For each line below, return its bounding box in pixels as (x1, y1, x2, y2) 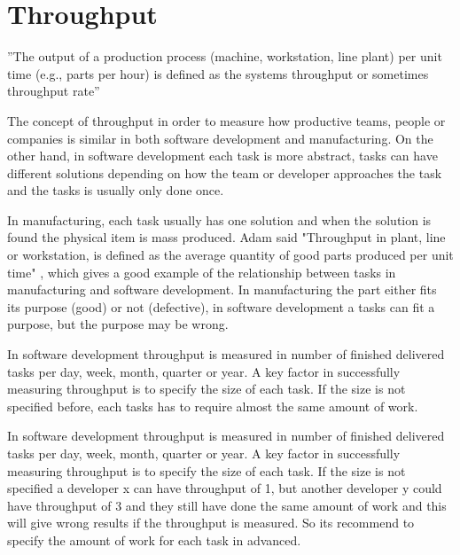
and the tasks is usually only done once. (7, 181, 224, 199)
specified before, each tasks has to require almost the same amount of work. (7, 396, 418, 415)
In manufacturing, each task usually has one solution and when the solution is (7, 210, 432, 229)
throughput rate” (7, 82, 100, 100)
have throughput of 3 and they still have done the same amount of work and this (7, 496, 447, 514)
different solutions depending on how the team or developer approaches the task (7, 163, 442, 182)
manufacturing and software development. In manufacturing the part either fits (7, 280, 437, 299)
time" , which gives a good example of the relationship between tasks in (7, 262, 396, 281)
